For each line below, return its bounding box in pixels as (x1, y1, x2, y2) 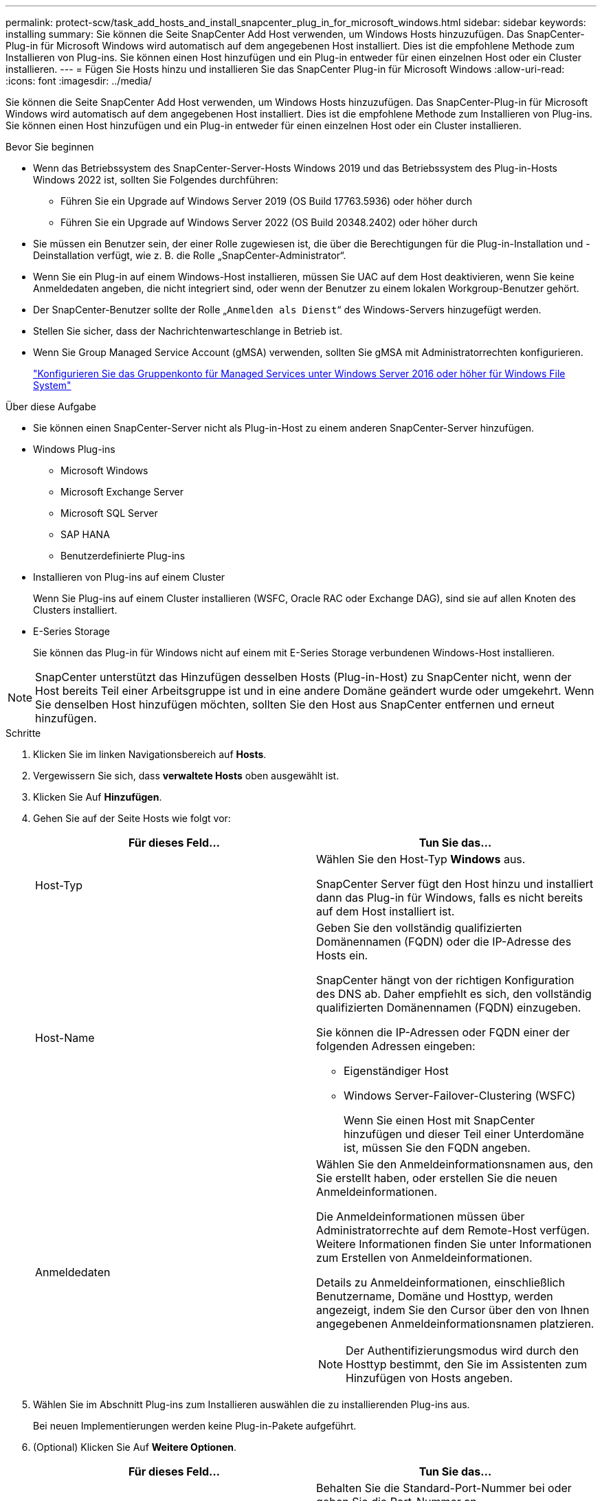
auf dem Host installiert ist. (316, 904, 455, 918)
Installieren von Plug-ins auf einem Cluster (33, 571, 225, 583)
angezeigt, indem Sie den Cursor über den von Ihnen (316, 1303, 590, 1317)
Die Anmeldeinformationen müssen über (316, 1210, 525, 1223)
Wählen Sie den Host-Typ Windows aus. (316, 852, 526, 866)
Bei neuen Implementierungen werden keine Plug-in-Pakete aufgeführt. (33, 1420, 357, 1432)
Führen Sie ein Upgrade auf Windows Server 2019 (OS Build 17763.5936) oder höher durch (60, 195, 472, 207)
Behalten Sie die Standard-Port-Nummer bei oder (316, 1481, 572, 1495)
